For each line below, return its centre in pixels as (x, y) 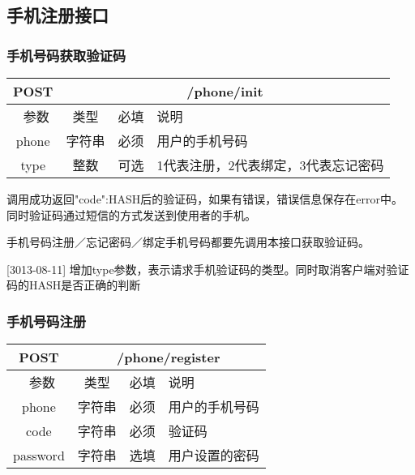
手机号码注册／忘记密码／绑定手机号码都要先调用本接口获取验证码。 (188, 242)
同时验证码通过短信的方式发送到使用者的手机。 (131, 214)
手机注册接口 (58, 15)
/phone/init (225, 91)
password (39, 455)
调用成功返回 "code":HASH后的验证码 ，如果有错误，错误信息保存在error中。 (205, 199)
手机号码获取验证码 (66, 55)
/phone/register (169, 357)
